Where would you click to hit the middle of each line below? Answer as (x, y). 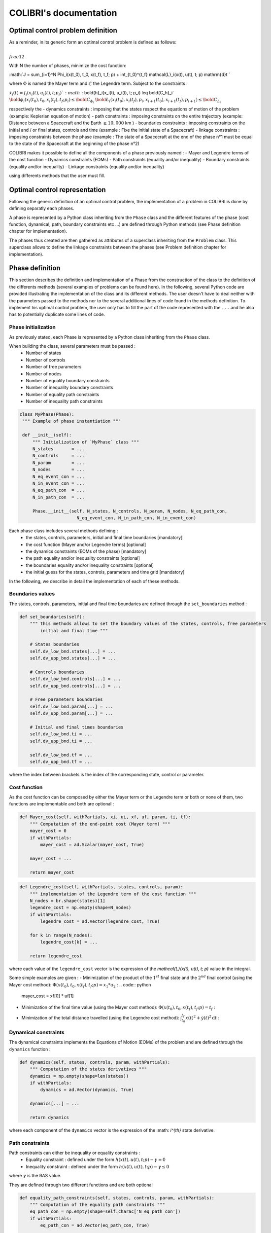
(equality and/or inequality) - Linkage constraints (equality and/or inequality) (87, 166)
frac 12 (17, 57)
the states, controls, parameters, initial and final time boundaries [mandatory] (104, 538)
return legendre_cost (56, 956)
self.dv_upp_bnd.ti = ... (61, 741)
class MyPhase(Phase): (47, 415)
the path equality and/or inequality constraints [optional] (83, 558)
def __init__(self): (47, 435)
